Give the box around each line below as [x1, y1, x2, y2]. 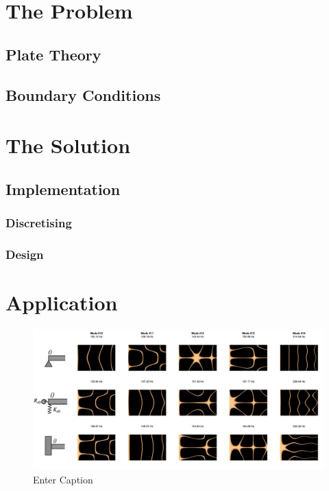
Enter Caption [33, 472, 93, 486]
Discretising [5, 214, 72, 231]
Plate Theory [5, 43, 101, 65]
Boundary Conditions [5, 84, 161, 105]
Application [5, 288, 118, 316]
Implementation [5, 178, 121, 199]
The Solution [5, 131, 131, 159]
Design [5, 245, 44, 262]
